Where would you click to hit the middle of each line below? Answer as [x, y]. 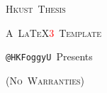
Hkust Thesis [36, 9]
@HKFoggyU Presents [49, 56]
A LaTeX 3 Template [54, 32]
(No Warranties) [45, 80]
